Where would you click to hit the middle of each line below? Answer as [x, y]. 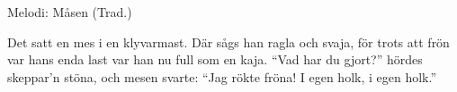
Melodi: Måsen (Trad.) [70, 12]
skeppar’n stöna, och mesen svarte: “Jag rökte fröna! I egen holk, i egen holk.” [222, 76]
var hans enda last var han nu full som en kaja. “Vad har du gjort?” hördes [215, 59]
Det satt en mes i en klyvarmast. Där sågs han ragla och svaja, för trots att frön [228, 42]
